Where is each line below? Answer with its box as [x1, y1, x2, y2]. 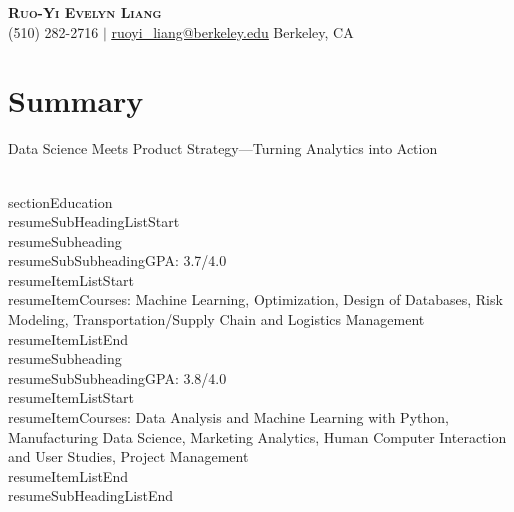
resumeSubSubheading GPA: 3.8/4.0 [8, 367, 227, 388]
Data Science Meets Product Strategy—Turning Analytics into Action [8, 138, 438, 159]
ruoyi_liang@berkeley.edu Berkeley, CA [111, 21, 354, 42]
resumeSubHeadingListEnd [8, 485, 174, 506]
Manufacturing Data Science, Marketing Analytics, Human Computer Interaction [8, 426, 507, 447]
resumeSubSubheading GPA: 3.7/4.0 [8, 250, 227, 271]
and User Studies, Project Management [8, 446, 249, 467]
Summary [8, 80, 144, 121]
